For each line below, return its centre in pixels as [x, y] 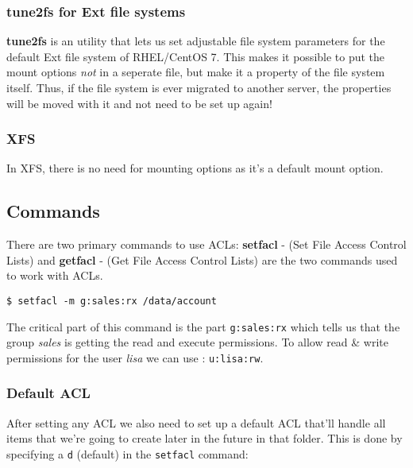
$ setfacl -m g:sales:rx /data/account [112, 301]
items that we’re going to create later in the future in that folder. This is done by [205, 438]
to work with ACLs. [55, 275]
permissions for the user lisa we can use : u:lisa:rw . [135, 357]
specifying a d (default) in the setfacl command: [127, 453]
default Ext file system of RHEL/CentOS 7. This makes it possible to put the [196, 56]
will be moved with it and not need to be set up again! [139, 103]
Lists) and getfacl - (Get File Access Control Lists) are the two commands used [202, 259]
